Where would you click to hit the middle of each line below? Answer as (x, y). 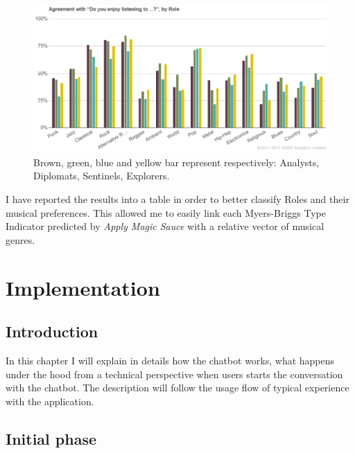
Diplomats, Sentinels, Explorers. (102, 176)
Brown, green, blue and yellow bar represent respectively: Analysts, (176, 162)
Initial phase (51, 438)
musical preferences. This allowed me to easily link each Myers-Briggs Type (166, 212)
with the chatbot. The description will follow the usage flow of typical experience (177, 388)
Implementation (83, 287)
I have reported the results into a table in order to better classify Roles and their (177, 199)
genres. (20, 239)
